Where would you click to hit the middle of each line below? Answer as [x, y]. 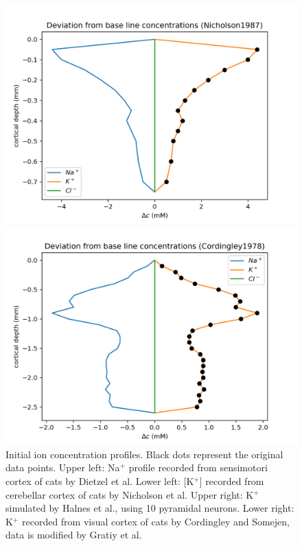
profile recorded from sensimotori [198, 467]
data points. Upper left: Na [63, 467]
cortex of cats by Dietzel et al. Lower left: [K [100, 480]
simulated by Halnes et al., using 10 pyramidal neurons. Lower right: [150, 508]
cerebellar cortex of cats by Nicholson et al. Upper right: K [130, 494]
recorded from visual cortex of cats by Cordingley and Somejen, [155, 521]
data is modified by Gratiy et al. [74, 535]
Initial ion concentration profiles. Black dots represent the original [144, 454]
